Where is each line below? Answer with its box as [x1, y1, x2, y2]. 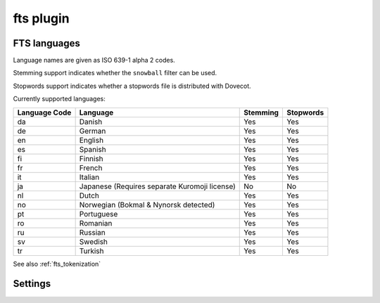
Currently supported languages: [13, 95, 106, 103]
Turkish [79, 246, 105, 256]
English [79, 135, 104, 145]
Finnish [79, 153, 103, 163]
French [79, 162, 103, 172]
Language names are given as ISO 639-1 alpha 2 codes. [13, 56, 175, 65]
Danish [79, 117, 103, 127]
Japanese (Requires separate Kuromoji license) [79, 181, 236, 191]
